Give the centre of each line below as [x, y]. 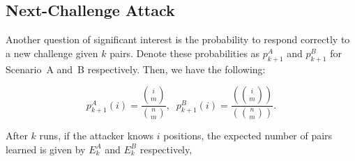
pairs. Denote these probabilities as [185, 53]
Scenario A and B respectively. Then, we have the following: [136, 69]
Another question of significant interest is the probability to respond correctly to [178, 39]
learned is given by [46, 149]
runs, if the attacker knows [97, 136]
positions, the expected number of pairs [248, 136]
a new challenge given [52, 53]
